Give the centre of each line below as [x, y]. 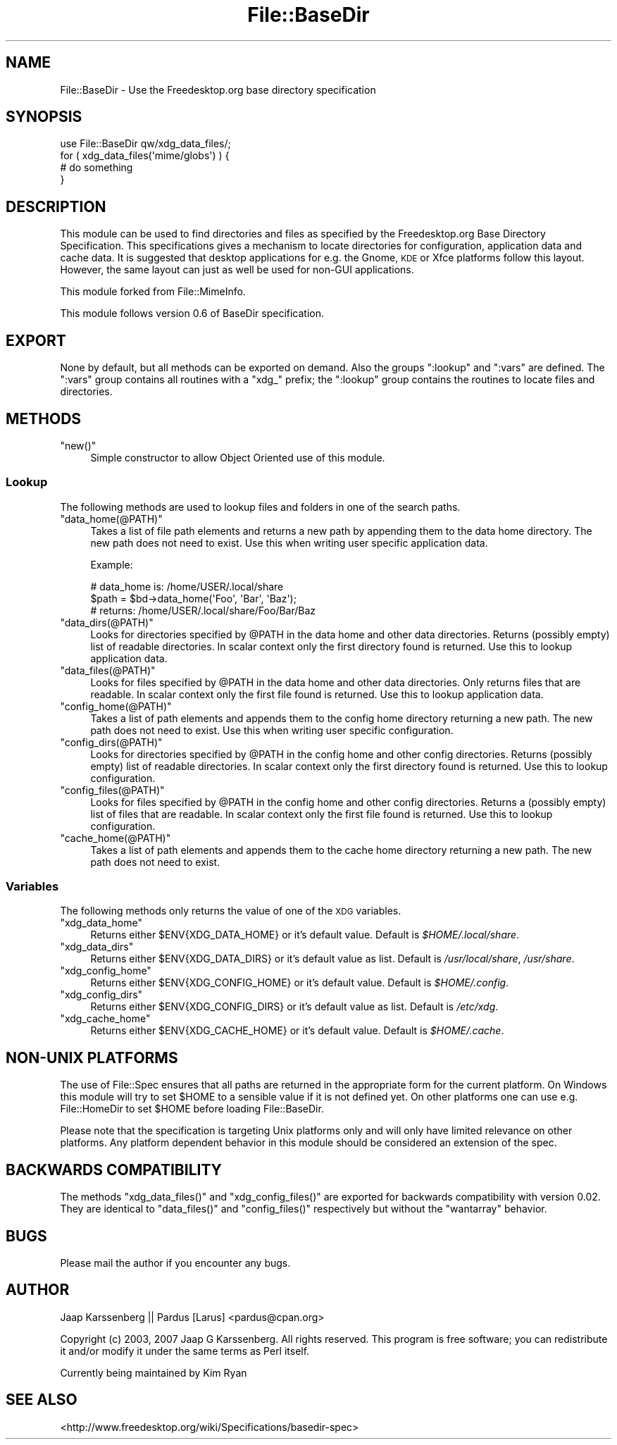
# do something [96, 168]
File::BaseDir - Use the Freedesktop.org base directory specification [218, 89]
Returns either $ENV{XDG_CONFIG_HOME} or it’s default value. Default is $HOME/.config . [300, 983]
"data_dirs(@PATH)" [107, 622]
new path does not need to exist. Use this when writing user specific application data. [289, 542]
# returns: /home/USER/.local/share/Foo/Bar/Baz [203, 610]
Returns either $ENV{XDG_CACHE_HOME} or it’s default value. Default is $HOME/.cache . [297, 1031]
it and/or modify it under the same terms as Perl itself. [185, 1351]
